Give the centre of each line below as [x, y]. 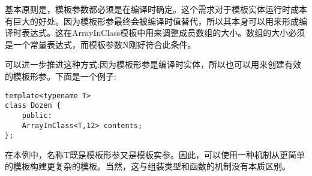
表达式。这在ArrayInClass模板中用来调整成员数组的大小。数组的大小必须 [163, 33]
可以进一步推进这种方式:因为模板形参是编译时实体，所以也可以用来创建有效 [153, 64]
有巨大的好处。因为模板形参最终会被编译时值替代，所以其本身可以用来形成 [152, 21]
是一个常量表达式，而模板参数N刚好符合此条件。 [100, 44]
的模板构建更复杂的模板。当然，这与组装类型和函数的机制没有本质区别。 [148, 166]
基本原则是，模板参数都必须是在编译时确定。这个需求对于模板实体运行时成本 [156, 9]
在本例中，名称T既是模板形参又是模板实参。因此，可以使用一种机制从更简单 [155, 154]
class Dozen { [33, 106]
